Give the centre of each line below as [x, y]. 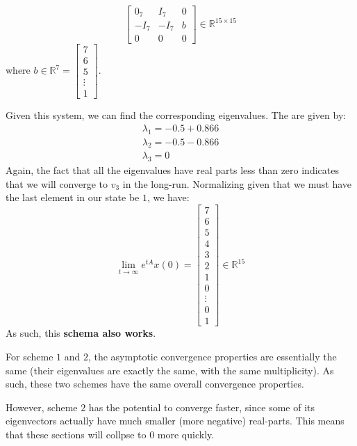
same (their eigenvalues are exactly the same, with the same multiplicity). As [170, 370]
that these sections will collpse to [76, 434]
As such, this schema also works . [81, 333]
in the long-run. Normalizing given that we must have [237, 183]
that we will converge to [57, 183]
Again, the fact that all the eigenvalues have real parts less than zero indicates [172, 170]
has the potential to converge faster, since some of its [201, 407]
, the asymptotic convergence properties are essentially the [212, 356]
